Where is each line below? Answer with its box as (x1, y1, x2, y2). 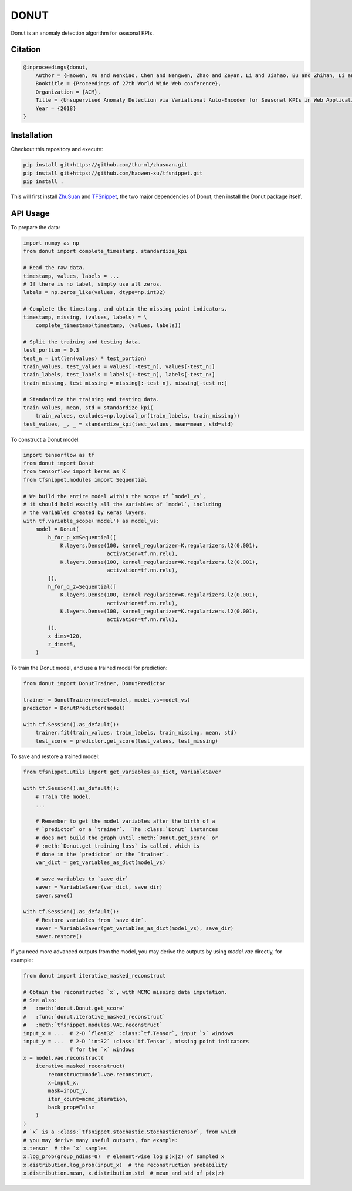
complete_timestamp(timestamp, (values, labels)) (35, 322, 181, 329)
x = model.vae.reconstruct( (23, 1055, 104, 1061)
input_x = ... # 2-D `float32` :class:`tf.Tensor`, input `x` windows (23, 1030, 234, 1036)
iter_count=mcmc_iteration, (48, 1096, 129, 1102)
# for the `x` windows (69, 1046, 135, 1053)
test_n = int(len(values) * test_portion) (23, 355, 147, 362)
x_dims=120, (48, 633, 82, 639)
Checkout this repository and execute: (11, 146, 103, 153)
